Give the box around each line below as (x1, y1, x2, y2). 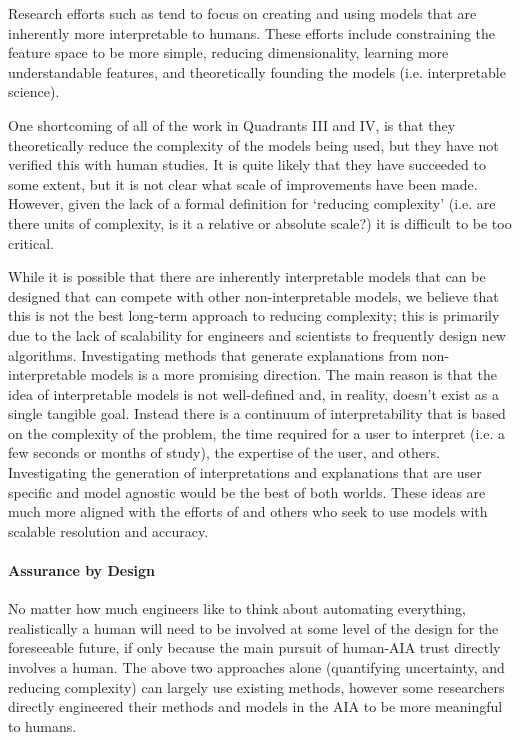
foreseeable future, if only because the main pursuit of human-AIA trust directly (8, 637, 501, 658)
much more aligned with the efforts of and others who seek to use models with (8, 501, 488, 522)
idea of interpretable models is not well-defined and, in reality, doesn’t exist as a (8, 383, 499, 404)
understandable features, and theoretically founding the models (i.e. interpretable (8, 61, 506, 82)
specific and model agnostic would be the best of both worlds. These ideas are (8, 481, 486, 502)
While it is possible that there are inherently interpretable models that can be (8, 266, 486, 287)
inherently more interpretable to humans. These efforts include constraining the (8, 22, 496, 43)
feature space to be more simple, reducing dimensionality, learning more (8, 42, 449, 63)
